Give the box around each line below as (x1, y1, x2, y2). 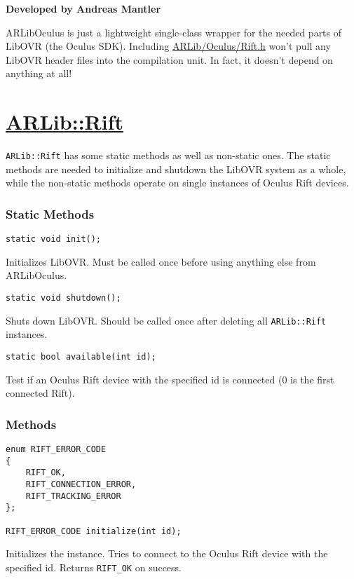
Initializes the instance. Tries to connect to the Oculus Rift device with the (6, 546, 328, 561)
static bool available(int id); (6, 351, 156, 362)
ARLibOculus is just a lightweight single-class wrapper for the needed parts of (6, 25, 342, 39)
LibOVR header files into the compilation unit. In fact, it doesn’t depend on (6, 52, 333, 67)
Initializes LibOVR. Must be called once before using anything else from (6, 254, 316, 268)
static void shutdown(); (6, 293, 121, 303)
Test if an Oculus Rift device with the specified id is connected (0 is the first (6, 372, 334, 386)
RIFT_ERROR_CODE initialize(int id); (6, 526, 182, 536)
